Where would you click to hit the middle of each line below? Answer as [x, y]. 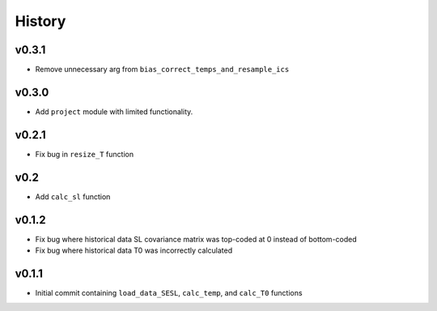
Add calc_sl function [73, 196]
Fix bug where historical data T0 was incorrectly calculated [134, 250]
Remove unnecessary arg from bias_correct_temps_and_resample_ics [162, 70]
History [40, 21]
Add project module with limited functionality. [114, 111]
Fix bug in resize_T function [84, 154]
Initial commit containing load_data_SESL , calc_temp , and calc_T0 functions [169, 292]
